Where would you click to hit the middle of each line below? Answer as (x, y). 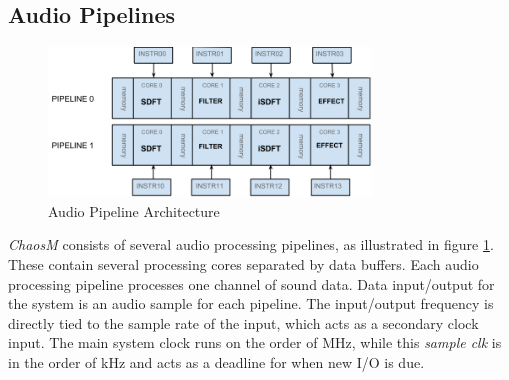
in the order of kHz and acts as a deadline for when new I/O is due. (216, 361)
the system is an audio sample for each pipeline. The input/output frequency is (251, 303)
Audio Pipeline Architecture (134, 210)
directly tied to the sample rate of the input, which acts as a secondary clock (243, 322)
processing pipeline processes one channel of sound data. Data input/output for (251, 283)
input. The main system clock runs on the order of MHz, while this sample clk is (255, 342)
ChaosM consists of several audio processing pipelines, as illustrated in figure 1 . (251, 244)
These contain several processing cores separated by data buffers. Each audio (243, 263)
